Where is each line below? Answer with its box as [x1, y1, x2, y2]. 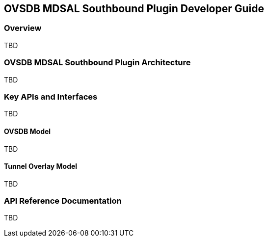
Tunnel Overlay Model [4, 162, 78, 171]
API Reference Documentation [4, 196, 122, 206]
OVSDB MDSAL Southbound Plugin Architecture [4, 57, 191, 68]
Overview [4, 23, 42, 33]
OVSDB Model [4, 127, 51, 135]
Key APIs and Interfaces [4, 91, 98, 102]
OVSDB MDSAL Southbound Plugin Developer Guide [4, 2, 264, 15]
